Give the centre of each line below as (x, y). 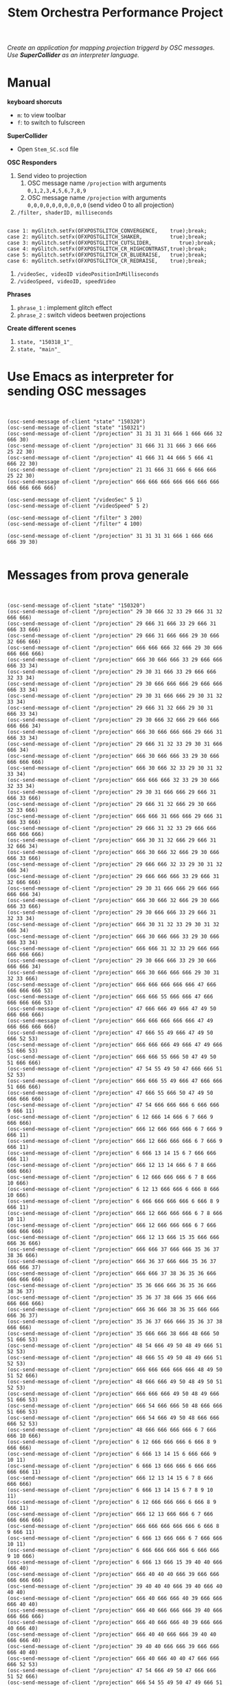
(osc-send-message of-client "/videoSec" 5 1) (75, 500)
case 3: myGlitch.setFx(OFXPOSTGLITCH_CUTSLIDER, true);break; (112, 243)
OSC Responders (32, 162)
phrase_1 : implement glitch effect (65, 308)
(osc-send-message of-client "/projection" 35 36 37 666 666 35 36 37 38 (115, 1322)
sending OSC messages (77, 392)
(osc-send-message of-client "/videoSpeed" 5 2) (78, 506)
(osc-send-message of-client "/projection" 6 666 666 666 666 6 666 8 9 (113, 1201)
